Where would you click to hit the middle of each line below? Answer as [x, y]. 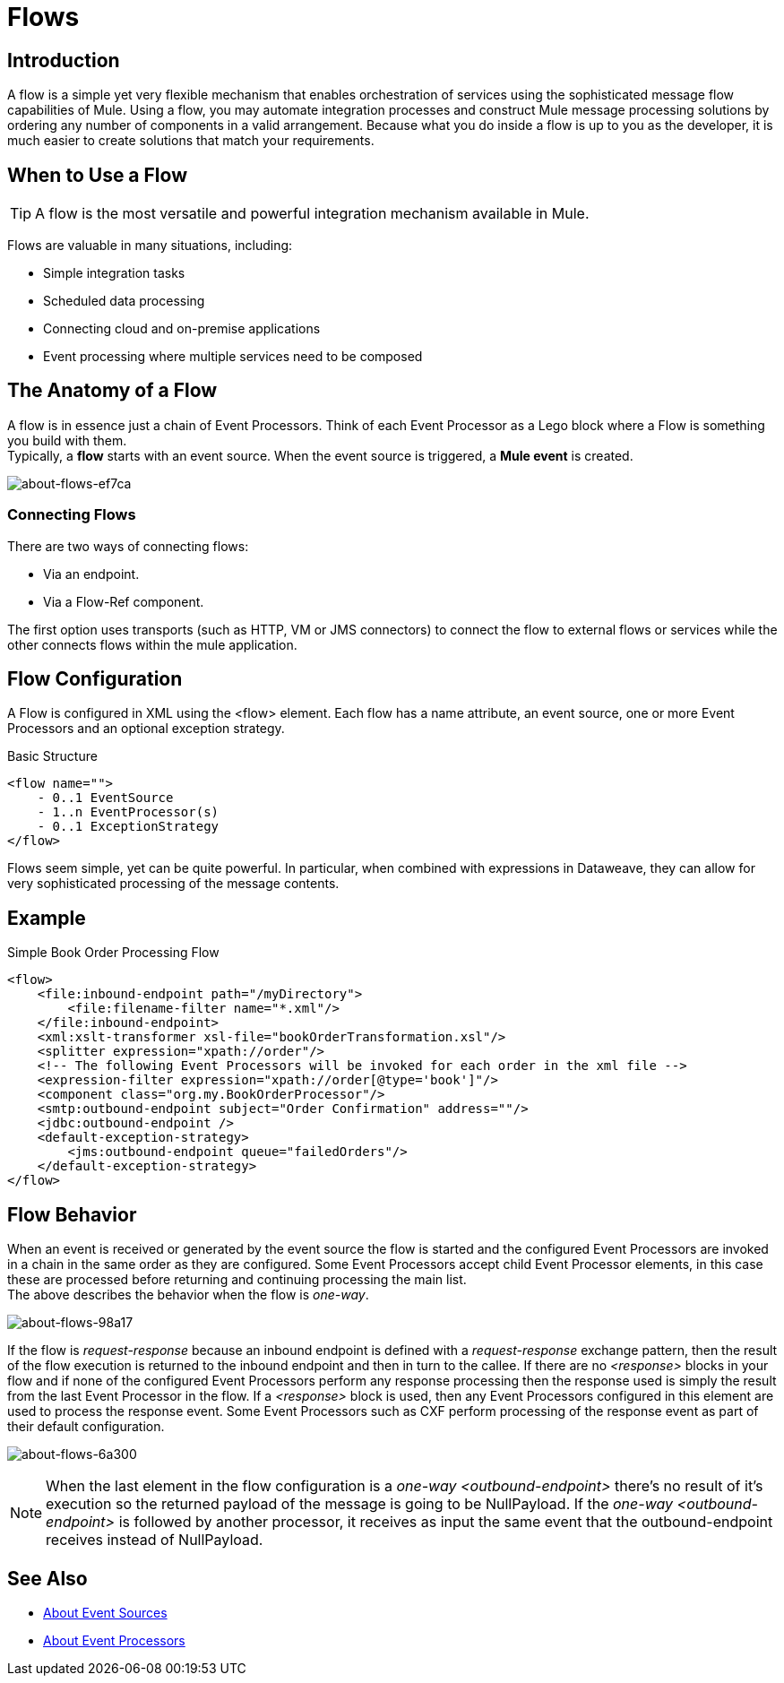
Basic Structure [52, 756]
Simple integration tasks [114, 273]
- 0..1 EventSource [105, 798]
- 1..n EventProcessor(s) [128, 812]
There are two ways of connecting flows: [128, 546]
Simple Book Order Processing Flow [113, 953]
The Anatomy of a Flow [112, 391]
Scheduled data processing [124, 301]
